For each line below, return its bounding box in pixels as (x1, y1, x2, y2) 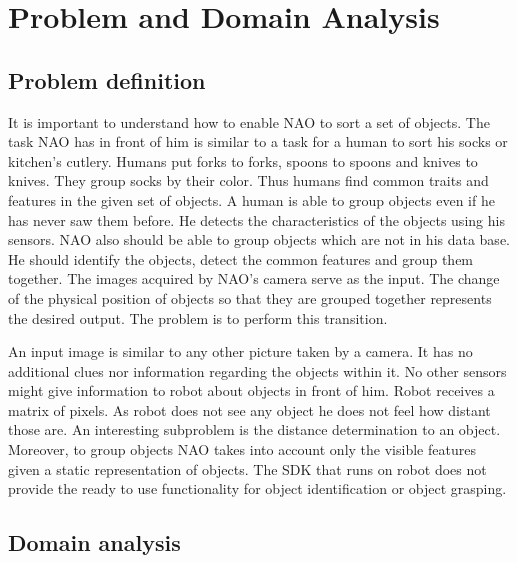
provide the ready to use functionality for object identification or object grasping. (8, 478, 507, 499)
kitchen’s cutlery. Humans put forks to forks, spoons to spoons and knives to (8, 150, 478, 171)
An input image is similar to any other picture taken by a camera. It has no (8, 341, 473, 362)
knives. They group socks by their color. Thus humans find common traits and (8, 170, 489, 191)
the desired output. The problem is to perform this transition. (8, 307, 388, 328)
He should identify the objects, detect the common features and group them (8, 248, 474, 269)
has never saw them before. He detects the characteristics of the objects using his (8, 209, 505, 230)
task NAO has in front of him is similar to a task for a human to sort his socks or (8, 131, 508, 152)
